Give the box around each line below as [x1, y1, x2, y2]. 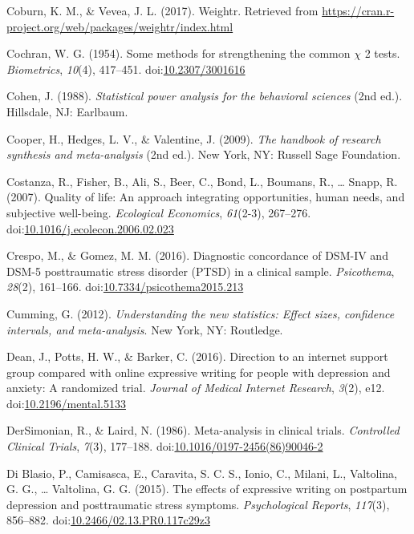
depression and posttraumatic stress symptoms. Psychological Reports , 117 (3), [6, 496, 390, 512]
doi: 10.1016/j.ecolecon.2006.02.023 [6, 220, 174, 237]
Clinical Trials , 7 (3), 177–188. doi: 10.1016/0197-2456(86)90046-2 [6, 438, 323, 455]
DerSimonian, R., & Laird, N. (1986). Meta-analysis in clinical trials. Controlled [6, 422, 400, 439]
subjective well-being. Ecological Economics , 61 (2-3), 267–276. [6, 204, 311, 220]
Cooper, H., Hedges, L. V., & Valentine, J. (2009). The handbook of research [6, 130, 381, 147]
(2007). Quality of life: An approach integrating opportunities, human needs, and [6, 188, 405, 205]
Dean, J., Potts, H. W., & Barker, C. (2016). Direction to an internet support [6, 348, 388, 365]
